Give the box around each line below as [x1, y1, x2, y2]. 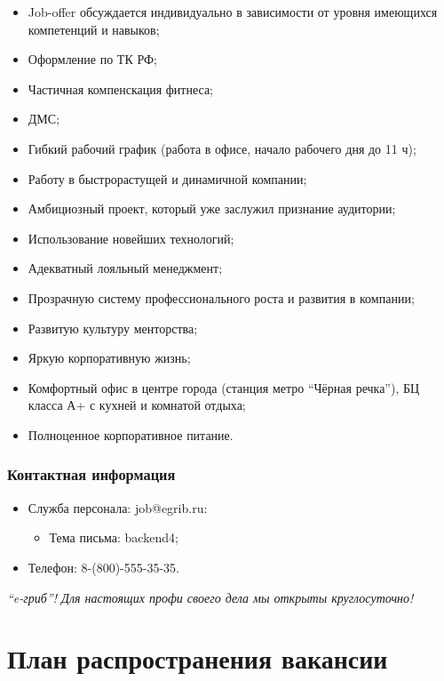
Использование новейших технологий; [28, 228, 234, 247]
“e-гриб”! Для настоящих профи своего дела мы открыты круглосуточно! [7, 588, 414, 606]
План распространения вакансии [7, 640, 388, 677]
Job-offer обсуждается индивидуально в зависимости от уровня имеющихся [28, 3, 438, 20]
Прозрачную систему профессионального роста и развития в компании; [28, 288, 415, 307]
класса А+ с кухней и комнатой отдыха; [28, 396, 246, 414]
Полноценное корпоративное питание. [28, 425, 234, 444]
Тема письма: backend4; [49, 528, 178, 547]
